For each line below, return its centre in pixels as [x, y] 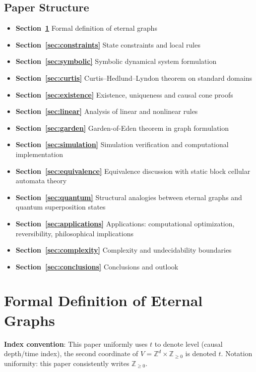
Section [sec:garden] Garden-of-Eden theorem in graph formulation [122, 128]
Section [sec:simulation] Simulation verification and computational [122, 144]
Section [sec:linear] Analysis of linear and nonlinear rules [107, 111]
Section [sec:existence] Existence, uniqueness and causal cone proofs [124, 94]
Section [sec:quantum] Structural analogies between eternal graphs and [129, 197]
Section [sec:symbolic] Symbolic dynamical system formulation [116, 61]
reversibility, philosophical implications [74, 233]
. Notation [237, 353]
